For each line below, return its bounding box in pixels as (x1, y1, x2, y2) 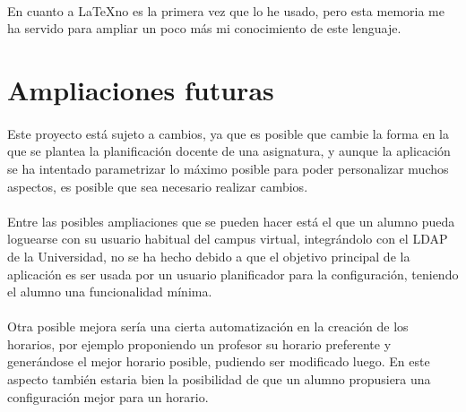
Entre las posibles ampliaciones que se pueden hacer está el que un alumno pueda (7, 211, 455, 230)
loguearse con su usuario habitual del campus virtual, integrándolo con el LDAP (7, 229, 448, 248)
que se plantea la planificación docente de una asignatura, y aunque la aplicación (7, 142, 451, 160)
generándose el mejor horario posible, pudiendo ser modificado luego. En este (7, 352, 430, 371)
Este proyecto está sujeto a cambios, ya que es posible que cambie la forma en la (7, 124, 449, 142)
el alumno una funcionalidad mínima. (7, 282, 212, 301)
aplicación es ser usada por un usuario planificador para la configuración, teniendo (7, 264, 459, 283)
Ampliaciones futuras (7, 71, 274, 107)
